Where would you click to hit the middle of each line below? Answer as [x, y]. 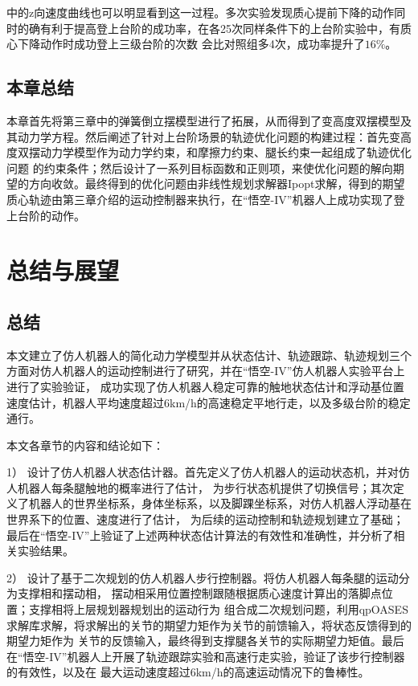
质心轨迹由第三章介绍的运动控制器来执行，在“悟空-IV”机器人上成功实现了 [200, 199]
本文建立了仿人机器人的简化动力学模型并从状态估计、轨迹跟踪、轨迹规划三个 [209, 355]
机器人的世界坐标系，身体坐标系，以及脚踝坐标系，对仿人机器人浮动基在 [220, 503]
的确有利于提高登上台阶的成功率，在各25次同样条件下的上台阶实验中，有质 [214, 28]
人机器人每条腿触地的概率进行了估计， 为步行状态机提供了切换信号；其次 [200, 487]
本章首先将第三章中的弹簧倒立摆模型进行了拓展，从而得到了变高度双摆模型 [203, 120]
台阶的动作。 [51, 215]
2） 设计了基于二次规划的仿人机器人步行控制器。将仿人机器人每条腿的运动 [203, 577]
